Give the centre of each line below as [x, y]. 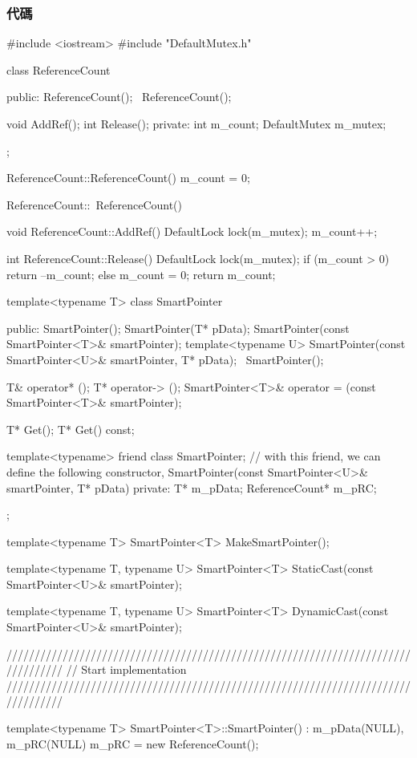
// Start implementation [126, 669]
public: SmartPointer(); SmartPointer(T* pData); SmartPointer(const [178, 328]
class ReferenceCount [59, 69]
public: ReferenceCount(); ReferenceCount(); [119, 97]
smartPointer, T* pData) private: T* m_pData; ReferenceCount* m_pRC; [192, 487]
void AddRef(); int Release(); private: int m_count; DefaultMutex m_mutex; [196, 124]
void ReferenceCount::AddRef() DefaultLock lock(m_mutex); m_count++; [192, 231]
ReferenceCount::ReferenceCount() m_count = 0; [128, 178]
